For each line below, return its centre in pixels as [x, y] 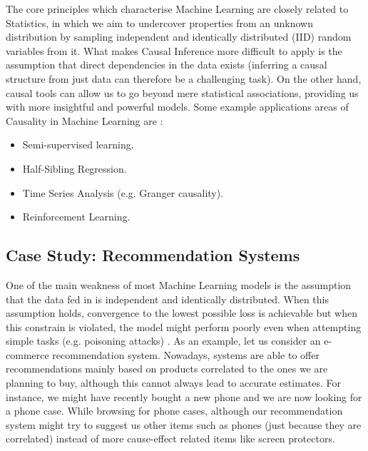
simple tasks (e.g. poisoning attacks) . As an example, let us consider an [163, 341]
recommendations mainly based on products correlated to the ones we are [167, 369]
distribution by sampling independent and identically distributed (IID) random [179, 37]
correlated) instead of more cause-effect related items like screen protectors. [170, 439]
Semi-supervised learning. [78, 145]
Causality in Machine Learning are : [85, 120]
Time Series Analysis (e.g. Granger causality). [123, 192]
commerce [27, 354]
